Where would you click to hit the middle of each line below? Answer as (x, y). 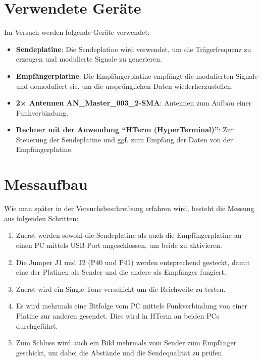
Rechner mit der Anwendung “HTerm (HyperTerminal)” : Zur (125, 130)
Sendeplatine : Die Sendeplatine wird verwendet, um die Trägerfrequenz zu (134, 49)
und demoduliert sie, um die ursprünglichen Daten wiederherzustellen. (124, 86)
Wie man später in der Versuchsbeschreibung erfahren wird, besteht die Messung (129, 208)
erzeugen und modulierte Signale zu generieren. (89, 59)
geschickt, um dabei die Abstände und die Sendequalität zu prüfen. (120, 352)
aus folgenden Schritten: (41, 218)
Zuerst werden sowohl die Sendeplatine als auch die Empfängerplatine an (129, 235)
